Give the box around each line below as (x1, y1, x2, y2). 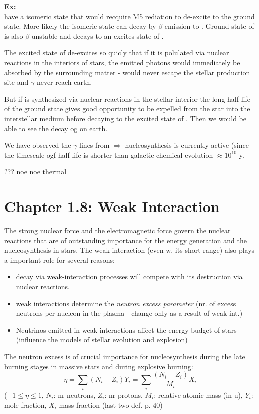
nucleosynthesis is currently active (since (125, 140, 249, 150)
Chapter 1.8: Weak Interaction (4, 196, 220, 217)
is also (4, 30, 23, 41)
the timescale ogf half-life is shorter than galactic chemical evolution (4, 149, 213, 160)
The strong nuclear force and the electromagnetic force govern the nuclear (4, 225, 231, 236)
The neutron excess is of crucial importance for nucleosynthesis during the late (4, 351, 245, 361)
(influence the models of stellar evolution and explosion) (16, 334, 188, 345)
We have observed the (4, 140, 71, 150)
